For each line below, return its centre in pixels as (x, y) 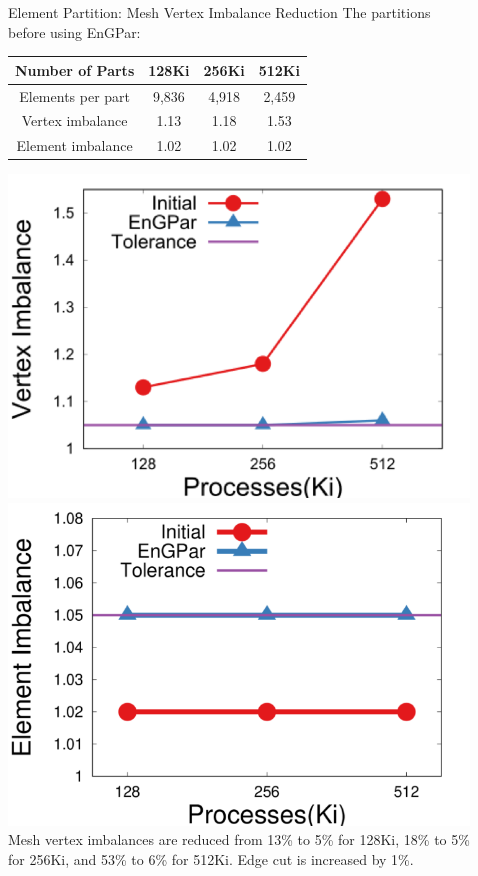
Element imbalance (74, 145)
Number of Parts (75, 69)
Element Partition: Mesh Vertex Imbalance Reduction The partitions (219, 12)
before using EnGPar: (74, 31)
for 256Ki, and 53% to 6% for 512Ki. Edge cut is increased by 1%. (211, 858)
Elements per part (75, 95)
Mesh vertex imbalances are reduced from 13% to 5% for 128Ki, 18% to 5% (239, 839)
